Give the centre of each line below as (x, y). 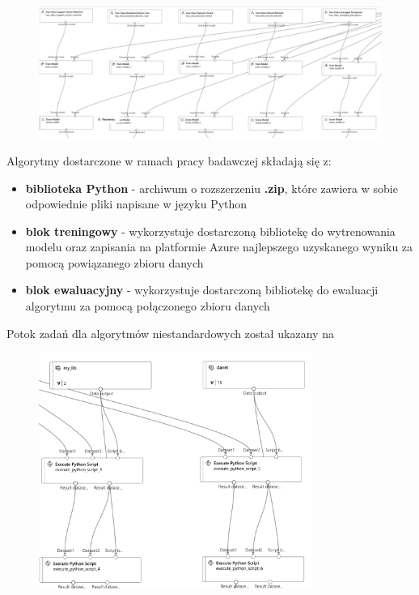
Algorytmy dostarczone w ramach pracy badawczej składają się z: (169, 160)
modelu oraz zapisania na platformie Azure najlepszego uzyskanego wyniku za (219, 247)
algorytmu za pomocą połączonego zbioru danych (148, 306)
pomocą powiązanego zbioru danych (114, 262)
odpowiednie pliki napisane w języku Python (136, 204)
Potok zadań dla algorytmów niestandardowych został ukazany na (170, 333)
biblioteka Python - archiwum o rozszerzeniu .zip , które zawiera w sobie (212, 188)
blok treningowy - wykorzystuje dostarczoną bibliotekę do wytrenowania (210, 231)
